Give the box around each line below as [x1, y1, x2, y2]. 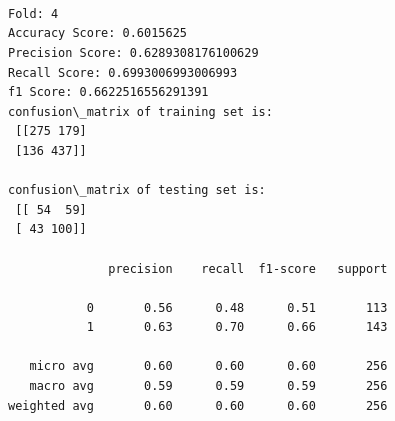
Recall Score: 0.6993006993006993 [8, 65, 238, 80]
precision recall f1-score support [108, 261, 388, 276]
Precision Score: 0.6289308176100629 [8, 45, 259, 60]
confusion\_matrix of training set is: [8, 104, 273, 119]
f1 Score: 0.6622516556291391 [8, 85, 209, 100]
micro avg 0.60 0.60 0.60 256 [29, 359, 388, 374]
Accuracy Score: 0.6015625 [8, 26, 187, 41]
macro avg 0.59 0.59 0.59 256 [29, 379, 388, 394]
